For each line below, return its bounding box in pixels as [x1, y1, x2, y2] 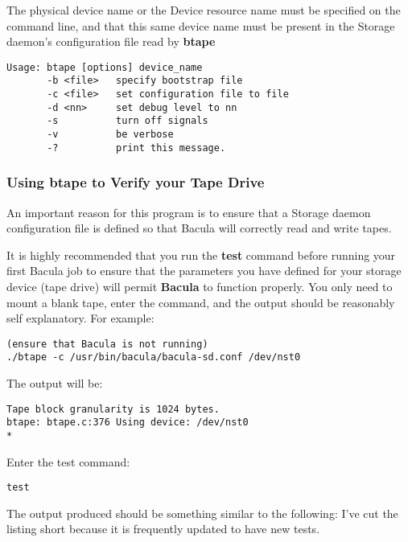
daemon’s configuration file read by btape [6, 33, 216, 50]
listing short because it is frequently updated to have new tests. [6, 520, 320, 537]
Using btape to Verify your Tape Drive [6, 172, 265, 192]
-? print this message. [47, 142, 226, 154]
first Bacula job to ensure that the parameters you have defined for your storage [6, 262, 402, 279]
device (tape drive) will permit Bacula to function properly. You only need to [6, 277, 393, 294]
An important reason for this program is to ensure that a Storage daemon [6, 203, 371, 220]
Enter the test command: [6, 453, 130, 470]
